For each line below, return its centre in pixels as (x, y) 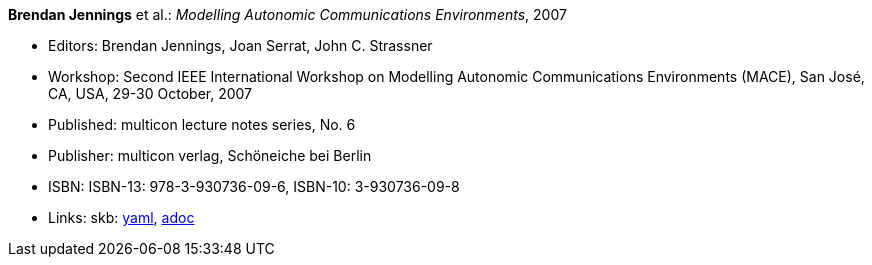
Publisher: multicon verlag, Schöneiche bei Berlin (210, 155)
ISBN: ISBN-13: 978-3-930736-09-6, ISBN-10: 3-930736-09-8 (254, 186)
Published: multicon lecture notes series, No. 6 (202, 124)
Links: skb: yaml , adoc (121, 217)
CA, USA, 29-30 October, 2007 (150, 93)
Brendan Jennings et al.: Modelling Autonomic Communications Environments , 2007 (287, 14)
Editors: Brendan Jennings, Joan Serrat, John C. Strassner (240, 45)
